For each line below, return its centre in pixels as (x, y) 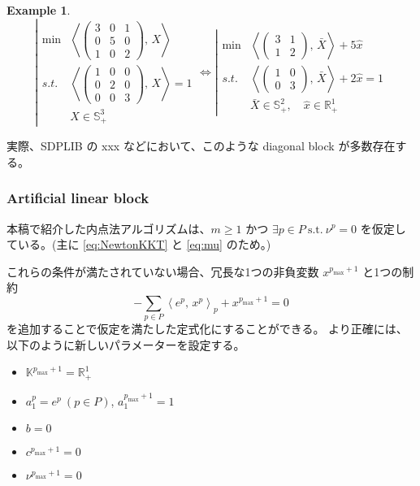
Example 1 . (39, 10)
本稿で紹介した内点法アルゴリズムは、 (109, 228)
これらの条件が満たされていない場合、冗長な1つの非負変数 (163, 271)
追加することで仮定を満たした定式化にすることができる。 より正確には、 (212, 329)
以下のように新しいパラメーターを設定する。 (126, 344)
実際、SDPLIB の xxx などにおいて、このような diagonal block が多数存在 (201, 146)
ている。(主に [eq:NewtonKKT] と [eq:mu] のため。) (139, 244)
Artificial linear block (78, 198)
